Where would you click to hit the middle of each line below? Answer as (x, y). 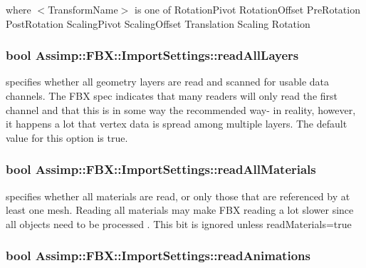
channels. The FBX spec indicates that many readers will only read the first (172, 96)
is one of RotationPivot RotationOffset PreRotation (247, 9)
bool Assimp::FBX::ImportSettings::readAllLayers (152, 55)
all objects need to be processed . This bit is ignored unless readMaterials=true (179, 223)
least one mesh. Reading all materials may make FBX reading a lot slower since (180, 210)
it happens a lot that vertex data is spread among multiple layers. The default (177, 124)
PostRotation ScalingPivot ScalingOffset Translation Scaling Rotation (158, 23)
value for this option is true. (67, 137)
